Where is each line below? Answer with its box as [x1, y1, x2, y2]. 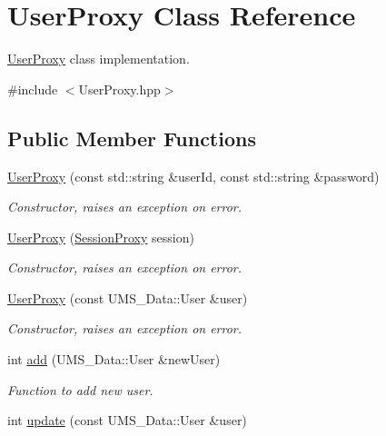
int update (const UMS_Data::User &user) [7, 411, 247, 430]
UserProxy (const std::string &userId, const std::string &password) [7, 166, 380, 185]
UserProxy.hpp [78, 79, 161, 98]
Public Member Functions [7, 124, 256, 152]
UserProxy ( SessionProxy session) [7, 227, 194, 246]
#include [7, 79, 58, 98]
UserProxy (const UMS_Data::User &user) [7, 288, 248, 307]
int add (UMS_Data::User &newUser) [7, 350, 221, 369]
